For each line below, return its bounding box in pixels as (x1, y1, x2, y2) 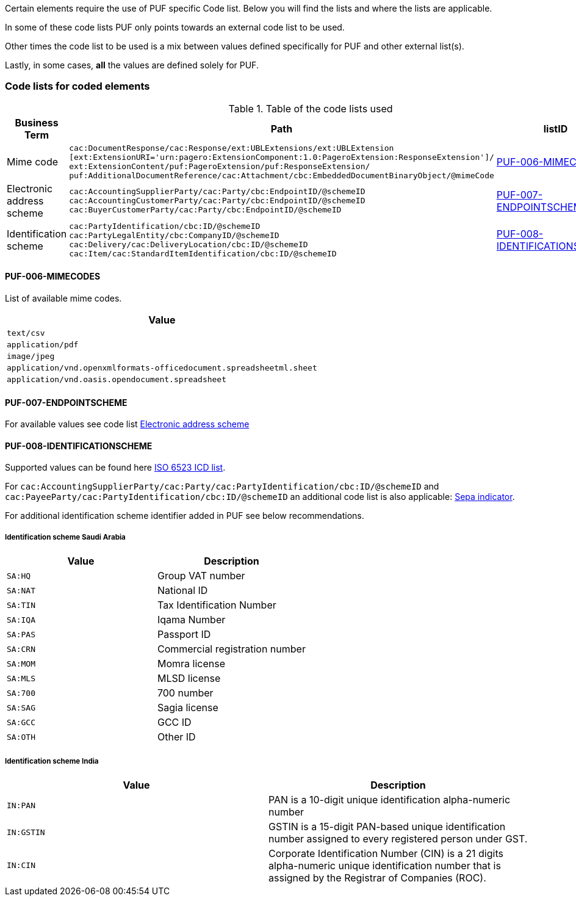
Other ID (157, 731, 196, 744)
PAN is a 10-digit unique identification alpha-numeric (268, 793, 511, 806)
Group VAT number (157, 570, 245, 582)
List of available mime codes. (5, 292, 122, 303)
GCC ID (157, 716, 192, 729)
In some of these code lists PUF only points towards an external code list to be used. (5, 22, 345, 32)
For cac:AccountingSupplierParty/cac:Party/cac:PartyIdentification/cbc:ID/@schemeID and (5, 481, 439, 492)
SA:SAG (7, 703, 35, 712)
